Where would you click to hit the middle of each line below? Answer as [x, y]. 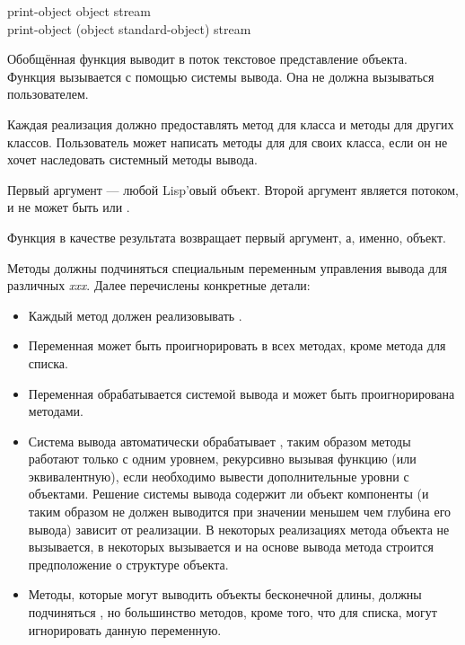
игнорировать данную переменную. [125, 629]
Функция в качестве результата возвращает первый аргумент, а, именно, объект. [227, 237]
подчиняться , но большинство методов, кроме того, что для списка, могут [232, 612]
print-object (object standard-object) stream [129, 28]
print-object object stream [79, 11]
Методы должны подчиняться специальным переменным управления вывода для [227, 267]
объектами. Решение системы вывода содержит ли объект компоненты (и [228, 494]
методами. [56, 411]
